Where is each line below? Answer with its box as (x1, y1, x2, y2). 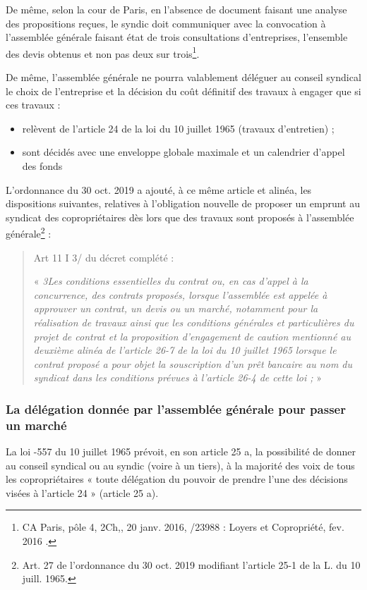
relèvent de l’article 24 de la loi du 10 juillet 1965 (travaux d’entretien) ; (22, 121, 335, 135)
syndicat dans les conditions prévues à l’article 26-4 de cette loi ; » (33, 370, 323, 385)
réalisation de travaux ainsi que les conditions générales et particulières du (33, 315, 354, 329)
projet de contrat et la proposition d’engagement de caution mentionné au (33, 328, 351, 343)
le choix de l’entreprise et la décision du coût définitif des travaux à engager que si (6, 83, 361, 98)
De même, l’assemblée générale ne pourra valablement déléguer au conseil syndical (6, 70, 361, 85)
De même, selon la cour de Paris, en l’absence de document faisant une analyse (6, 2, 347, 16)
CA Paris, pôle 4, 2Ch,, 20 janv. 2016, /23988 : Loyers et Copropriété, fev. (22, 520, 344, 534)
